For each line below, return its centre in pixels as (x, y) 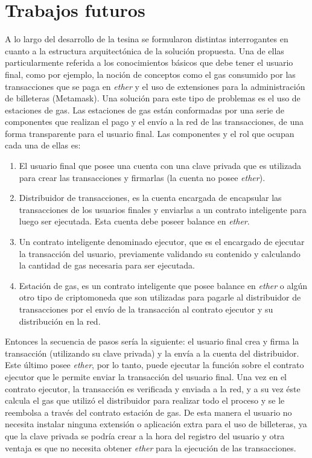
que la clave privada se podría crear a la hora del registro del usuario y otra (145, 435)
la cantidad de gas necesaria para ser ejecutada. (107, 265)
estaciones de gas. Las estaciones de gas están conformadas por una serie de (145, 110)
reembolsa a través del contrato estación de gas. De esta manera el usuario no (148, 412)
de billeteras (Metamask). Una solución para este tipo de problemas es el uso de (153, 98)
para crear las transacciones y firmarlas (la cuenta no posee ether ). (142, 177)
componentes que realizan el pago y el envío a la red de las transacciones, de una (154, 122)
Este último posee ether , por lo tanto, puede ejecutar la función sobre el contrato (154, 365)
